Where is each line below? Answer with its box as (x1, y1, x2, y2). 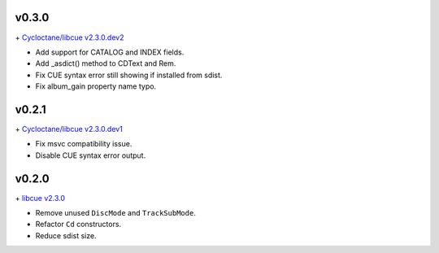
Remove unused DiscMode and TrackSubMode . (35, 208, 197, 218)
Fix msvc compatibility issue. (35, 139, 133, 149)
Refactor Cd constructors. (35, 220, 122, 229)
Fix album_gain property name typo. (35, 81, 157, 91)
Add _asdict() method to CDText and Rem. (35, 59, 176, 68)
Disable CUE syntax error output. (35, 150, 146, 160)
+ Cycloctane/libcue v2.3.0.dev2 (15, 33, 124, 42)
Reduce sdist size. (35, 230, 97, 240)
